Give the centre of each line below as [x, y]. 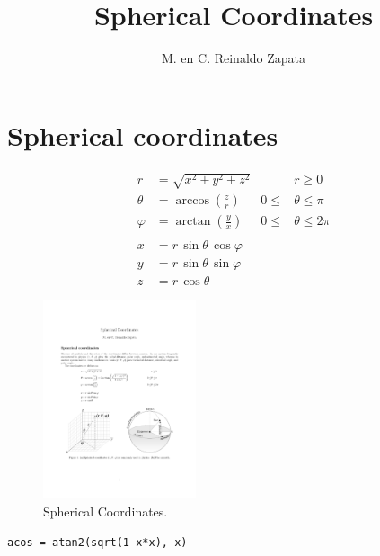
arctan [193, 222]
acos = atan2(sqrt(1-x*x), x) [97, 543]
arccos [192, 201]
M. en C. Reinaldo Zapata [234, 58]
